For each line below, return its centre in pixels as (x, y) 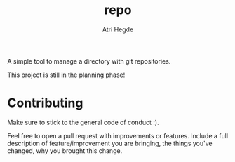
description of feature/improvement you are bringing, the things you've (110, 143)
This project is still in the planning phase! (66, 75)
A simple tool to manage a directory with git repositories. (89, 61)
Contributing (45, 103)
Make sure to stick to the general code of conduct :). (83, 122)
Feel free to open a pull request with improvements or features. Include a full (118, 135)
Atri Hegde (118, 29)
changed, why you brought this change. (65, 150)
